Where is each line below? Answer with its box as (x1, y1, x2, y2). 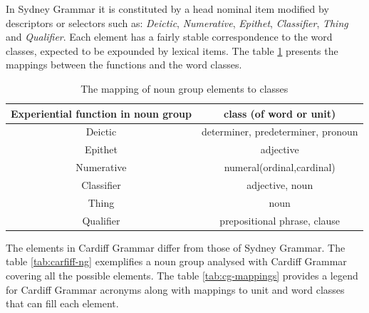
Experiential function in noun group (11, 106, 192, 120)
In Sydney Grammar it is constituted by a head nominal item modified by (6, 1, 329, 16)
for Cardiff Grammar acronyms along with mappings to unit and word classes (6, 282, 345, 297)
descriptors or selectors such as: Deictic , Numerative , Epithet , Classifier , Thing (6, 15, 348, 30)
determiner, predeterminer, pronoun (201, 124, 358, 139)
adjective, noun (246, 177, 313, 192)
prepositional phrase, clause (219, 212, 341, 227)
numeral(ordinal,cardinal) (224, 160, 336, 175)
